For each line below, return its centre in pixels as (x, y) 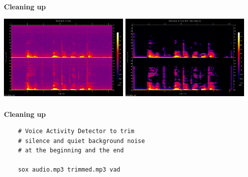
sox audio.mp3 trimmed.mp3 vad (69, 170)
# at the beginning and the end (71, 151)
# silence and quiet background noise (81, 141)
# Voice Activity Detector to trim (76, 131)
